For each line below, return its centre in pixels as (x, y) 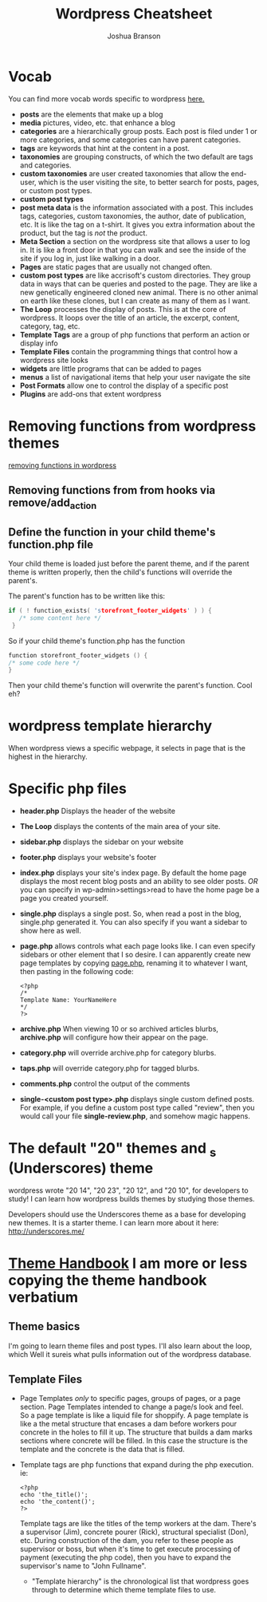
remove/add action (53, 504)
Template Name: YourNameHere (68, 1000)
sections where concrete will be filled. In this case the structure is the (134, 1441)
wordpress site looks (54, 360)
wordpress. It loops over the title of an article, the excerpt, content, (130, 318)
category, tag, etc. (50, 326)
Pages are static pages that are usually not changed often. (116, 266)
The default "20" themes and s (112, 1150)
